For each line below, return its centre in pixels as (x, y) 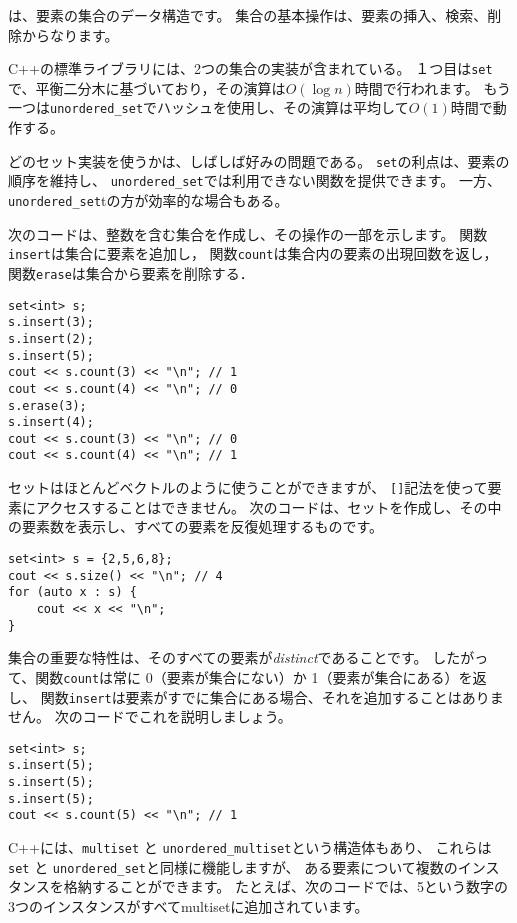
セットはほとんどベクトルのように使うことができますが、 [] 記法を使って (248, 487)
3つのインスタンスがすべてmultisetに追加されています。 (188, 905)
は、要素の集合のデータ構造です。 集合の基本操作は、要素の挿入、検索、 (248, 15)
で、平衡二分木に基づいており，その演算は (147, 87)
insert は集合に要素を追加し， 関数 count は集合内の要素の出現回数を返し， (253, 253)
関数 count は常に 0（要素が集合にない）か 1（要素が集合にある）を (254, 676)
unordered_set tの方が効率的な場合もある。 (148, 200)
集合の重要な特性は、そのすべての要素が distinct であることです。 (218, 657)
